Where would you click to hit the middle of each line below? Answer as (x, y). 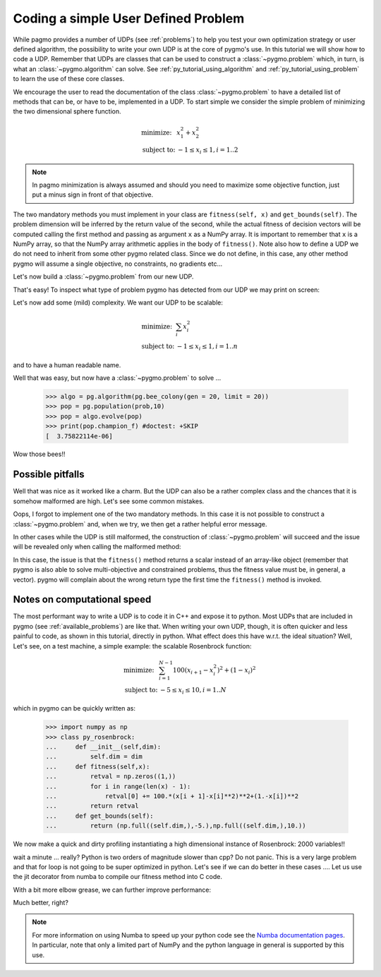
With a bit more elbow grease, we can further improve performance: (112, 890)
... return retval (92, 806)
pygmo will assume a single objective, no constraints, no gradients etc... (118, 264)
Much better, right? (41, 903)
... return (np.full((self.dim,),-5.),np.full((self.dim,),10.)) (176, 826)
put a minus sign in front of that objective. (93, 195)
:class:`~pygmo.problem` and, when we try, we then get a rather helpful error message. (140, 524)
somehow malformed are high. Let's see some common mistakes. (109, 501)
